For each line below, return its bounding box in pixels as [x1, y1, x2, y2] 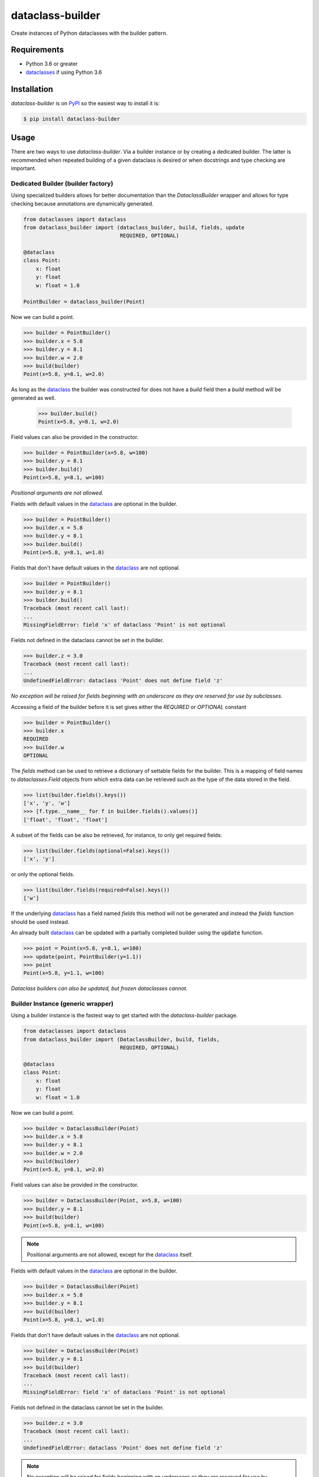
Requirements [11, 45, 64, 55]
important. [11, 165, 37, 172]
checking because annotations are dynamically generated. [11, 200, 154, 207]
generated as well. [11, 394, 56, 401]
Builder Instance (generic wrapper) [11, 1000, 114, 1008]
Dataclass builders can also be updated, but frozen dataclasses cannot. [11, 985, 188, 992]
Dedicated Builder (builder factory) [11, 179, 113, 187]
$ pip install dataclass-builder [23, 115, 121, 122]
